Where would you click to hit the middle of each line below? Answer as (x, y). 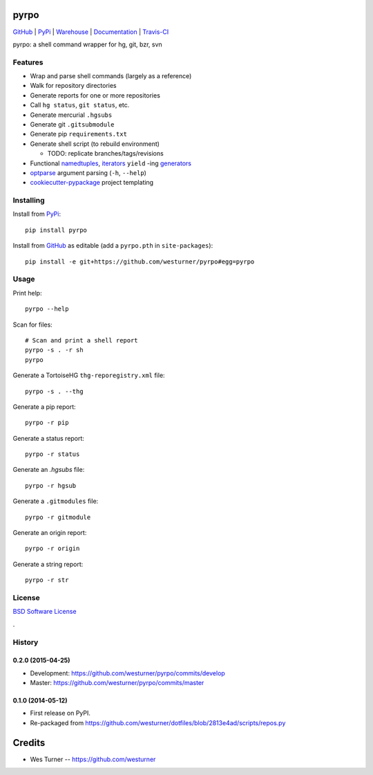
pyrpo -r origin (52, 549)
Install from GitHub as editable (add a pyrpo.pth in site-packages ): (113, 246)
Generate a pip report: (44, 407)
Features (28, 62)
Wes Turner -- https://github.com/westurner (93, 759)
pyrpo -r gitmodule (58, 517)
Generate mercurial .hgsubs (71, 115)
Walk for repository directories (73, 86)
